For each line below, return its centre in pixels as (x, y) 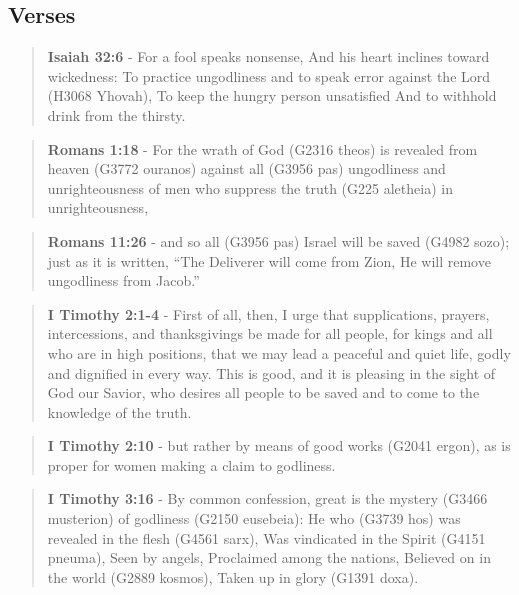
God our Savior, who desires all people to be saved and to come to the (263, 392)
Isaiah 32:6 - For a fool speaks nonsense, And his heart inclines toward (268, 56)
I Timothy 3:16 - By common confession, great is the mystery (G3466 (267, 498)
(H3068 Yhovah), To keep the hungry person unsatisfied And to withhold (272, 95)
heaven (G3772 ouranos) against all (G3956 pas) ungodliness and (246, 168)
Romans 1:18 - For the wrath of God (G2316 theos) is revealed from (262, 148)
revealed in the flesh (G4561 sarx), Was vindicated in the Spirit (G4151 (266, 537)
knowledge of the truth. (119, 411)
